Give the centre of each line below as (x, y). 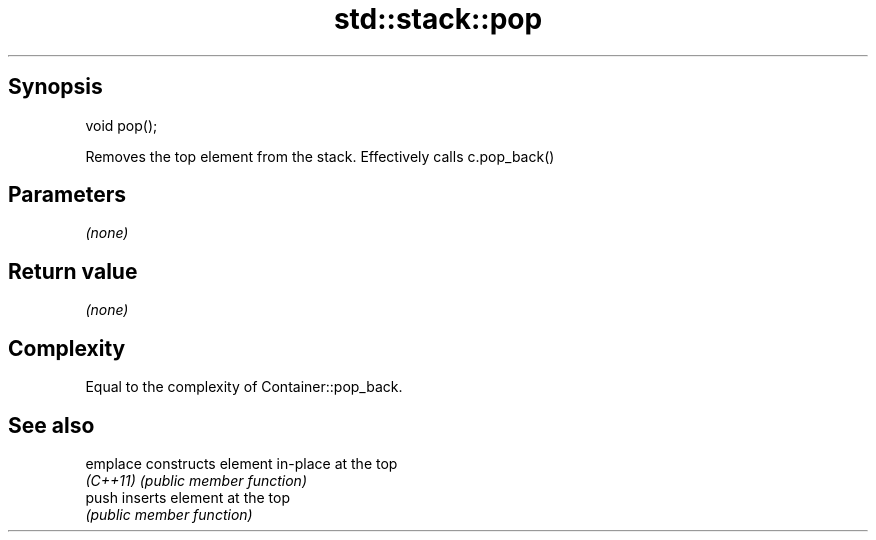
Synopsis (55, 87)
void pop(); (121, 125)
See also (51, 425)
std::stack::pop (438, 19)
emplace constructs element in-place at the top (241, 463)
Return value (73, 271)
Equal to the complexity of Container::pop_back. (244, 387)
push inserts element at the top (187, 497)
